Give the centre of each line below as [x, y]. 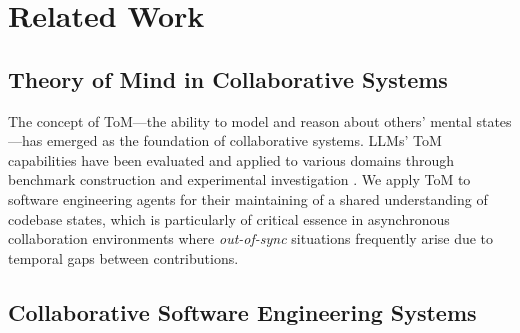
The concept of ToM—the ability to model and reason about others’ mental [240, 120]
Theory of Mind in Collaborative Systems [228, 78]
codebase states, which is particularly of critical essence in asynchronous [229, 218]
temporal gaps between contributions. [123, 257]
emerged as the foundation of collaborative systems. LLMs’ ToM [244, 140]
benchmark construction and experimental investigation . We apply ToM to [239, 179]
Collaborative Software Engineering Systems [242, 311]
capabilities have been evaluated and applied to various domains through [231, 159]
